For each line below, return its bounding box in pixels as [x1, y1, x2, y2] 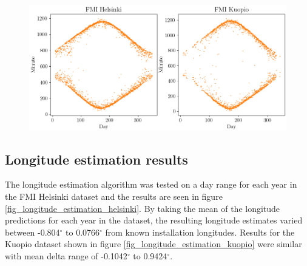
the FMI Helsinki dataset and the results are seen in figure [5, 189, 223, 202]
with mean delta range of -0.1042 [5, 249, 127, 262]
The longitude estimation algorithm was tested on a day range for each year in [5, 178, 297, 191]
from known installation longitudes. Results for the [105, 225, 295, 238]
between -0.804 [5, 225, 60, 238]
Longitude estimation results [5, 149, 188, 168]
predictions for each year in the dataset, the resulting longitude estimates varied [5, 214, 303, 227]
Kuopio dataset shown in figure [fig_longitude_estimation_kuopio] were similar [5, 237, 302, 250]
